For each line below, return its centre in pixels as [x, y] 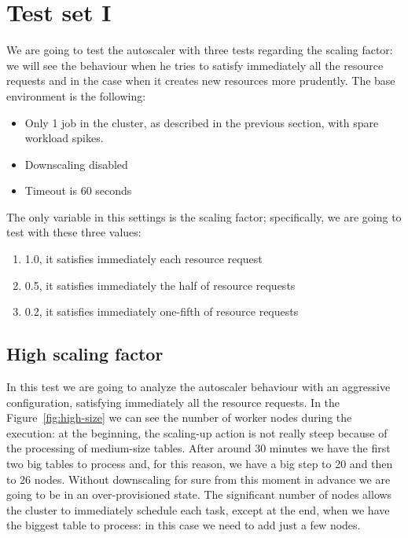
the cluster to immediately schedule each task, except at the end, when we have [198, 509]
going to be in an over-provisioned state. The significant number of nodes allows [199, 494]
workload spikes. [64, 138]
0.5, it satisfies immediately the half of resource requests [160, 285]
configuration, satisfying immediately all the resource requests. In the [173, 402]
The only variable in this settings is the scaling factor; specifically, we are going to [204, 216]
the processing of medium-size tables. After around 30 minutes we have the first [198, 448]
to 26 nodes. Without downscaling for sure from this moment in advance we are [198, 479]
